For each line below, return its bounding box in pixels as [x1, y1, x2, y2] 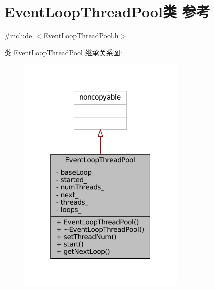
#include [4, 30, 32, 41]
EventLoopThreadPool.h [43, 30, 119, 41]
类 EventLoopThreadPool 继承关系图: [4, 47, 122, 57]
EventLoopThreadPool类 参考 [4, 1, 210, 22]
